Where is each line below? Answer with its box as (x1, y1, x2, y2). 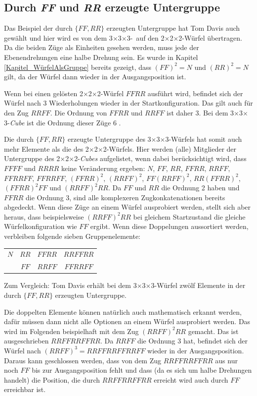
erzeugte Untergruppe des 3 (68, 134, 151, 144)
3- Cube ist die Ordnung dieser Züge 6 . (4, 117, 121, 127)
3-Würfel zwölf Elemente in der (151, 280, 246, 290)
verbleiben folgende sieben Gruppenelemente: (4, 231, 140, 241)
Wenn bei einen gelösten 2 (4, 88, 83, 98)
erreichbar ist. (4, 384, 46, 395)
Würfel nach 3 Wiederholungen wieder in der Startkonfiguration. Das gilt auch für (4, 98, 253, 108)
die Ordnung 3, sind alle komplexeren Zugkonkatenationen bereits (25, 192, 225, 202)
